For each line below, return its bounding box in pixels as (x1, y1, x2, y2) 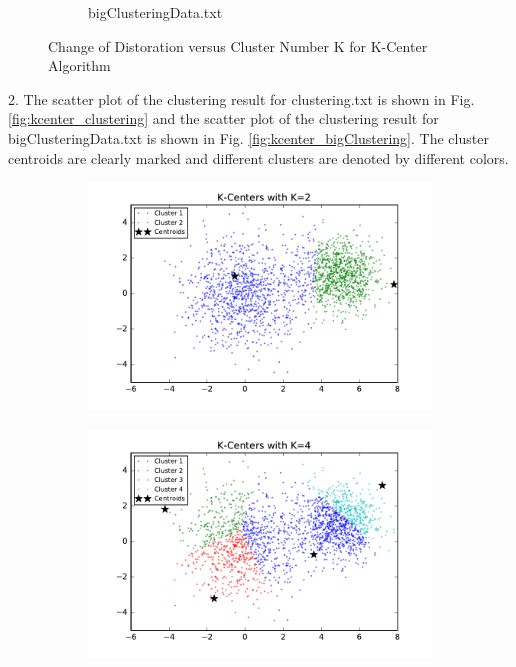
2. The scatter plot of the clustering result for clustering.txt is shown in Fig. (8, 88, 475, 109)
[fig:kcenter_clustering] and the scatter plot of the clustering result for (8, 108, 439, 129)
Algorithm (48, 55, 111, 76)
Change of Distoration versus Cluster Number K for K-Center (48, 35, 428, 56)
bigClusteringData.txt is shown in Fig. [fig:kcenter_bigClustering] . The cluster (8, 127, 489, 148)
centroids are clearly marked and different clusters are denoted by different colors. (8, 147, 509, 168)
